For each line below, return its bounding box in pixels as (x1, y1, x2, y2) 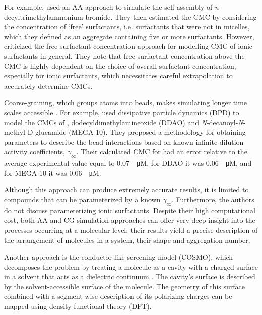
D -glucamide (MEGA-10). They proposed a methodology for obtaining (27, 127, 246, 137)
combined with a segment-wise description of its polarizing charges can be (4, 291, 232, 301)
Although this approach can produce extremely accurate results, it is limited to (4, 184, 249, 195)
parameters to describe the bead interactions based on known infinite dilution (4, 136, 244, 147)
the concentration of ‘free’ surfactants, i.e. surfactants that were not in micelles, (4, 21, 250, 32)
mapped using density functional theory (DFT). (4, 301, 152, 311)
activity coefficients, (4, 146, 65, 157)
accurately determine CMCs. (4, 80, 93, 91)
